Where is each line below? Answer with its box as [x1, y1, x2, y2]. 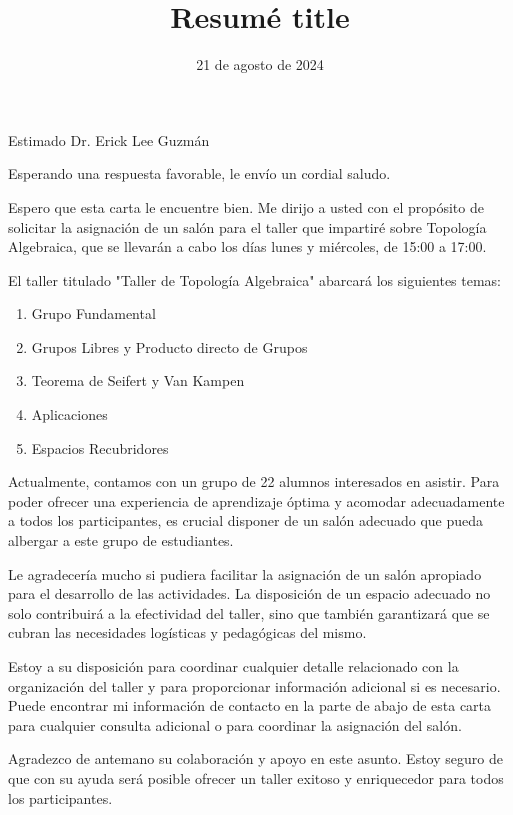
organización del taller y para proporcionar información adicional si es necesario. [8, 675, 501, 696]
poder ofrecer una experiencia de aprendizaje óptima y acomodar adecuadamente [8, 490, 505, 511]
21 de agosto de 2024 [196, 54, 324, 75]
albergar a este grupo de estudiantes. [8, 530, 234, 551]
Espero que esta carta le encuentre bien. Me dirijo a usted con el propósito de [8, 196, 484, 217]
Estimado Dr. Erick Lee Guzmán [8, 129, 210, 150]
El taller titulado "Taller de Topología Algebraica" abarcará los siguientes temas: [8, 269, 502, 290]
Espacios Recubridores [31, 437, 169, 458]
